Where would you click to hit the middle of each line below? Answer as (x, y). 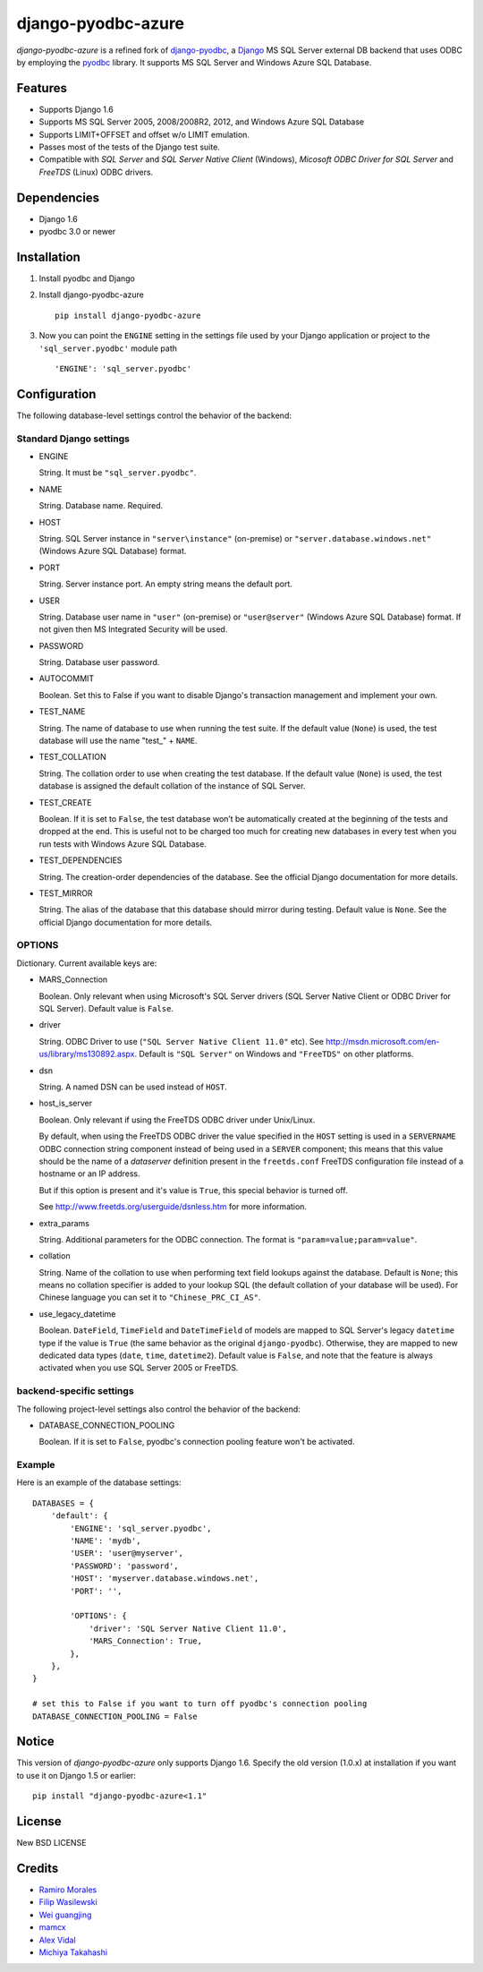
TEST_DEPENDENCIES (80, 860)
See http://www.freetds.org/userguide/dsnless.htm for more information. (173, 1207)
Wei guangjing (65, 1915)
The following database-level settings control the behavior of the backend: (154, 415)
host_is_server (66, 1103)
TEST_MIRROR (66, 893)
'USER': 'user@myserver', (127, 1554)
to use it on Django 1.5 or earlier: (76, 1775)
